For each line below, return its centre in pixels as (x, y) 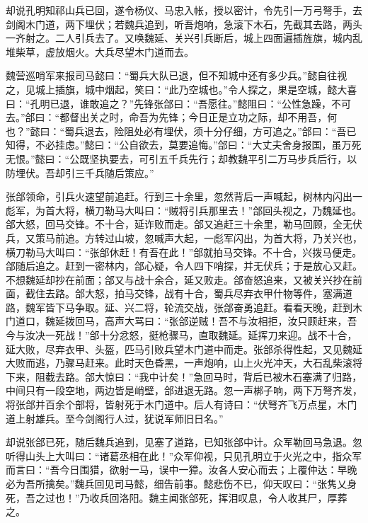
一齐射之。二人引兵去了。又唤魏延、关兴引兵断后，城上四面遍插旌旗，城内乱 (184, 38)
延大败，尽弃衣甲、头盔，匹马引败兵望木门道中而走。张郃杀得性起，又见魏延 (184, 349)
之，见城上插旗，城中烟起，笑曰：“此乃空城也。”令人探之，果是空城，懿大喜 (182, 89)
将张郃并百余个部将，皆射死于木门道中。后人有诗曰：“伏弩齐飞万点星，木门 (182, 404)
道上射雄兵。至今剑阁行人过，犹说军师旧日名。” (115, 418)
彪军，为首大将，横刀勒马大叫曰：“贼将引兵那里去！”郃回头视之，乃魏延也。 (184, 210)
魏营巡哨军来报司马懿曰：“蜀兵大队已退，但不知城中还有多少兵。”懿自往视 (177, 75)
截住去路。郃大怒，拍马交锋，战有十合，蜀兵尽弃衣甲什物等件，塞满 (184, 293)
